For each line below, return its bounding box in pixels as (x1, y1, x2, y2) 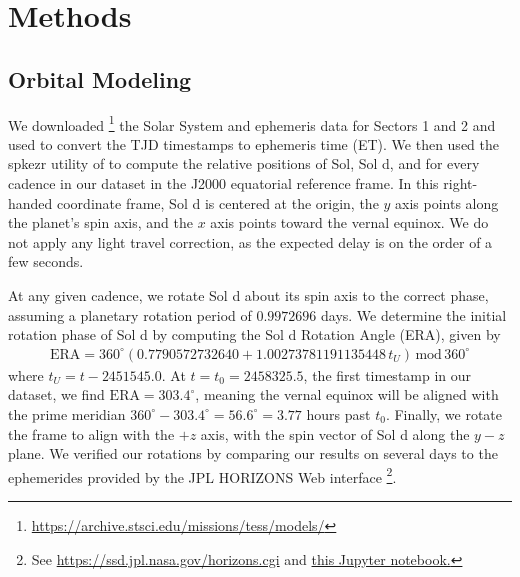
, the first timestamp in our (303, 364, 472, 385)
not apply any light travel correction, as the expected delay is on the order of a (8, 231, 493, 252)
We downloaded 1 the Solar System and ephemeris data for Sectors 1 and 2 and (8, 111, 496, 135)
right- (443, 173, 478, 194)
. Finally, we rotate (385, 403, 503, 424)
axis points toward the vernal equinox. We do (210, 212, 489, 233)
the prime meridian (8, 403, 126, 424)
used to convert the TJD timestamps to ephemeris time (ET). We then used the (8, 133, 499, 154)
